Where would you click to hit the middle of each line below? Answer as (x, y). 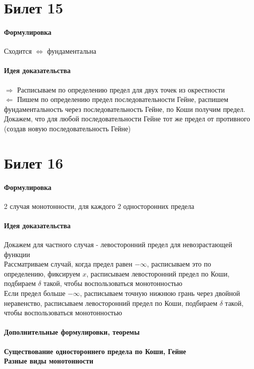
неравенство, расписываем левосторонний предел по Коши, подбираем (111, 303)
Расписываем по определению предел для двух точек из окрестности (121, 89)
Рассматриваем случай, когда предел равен (68, 264)
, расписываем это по (179, 264)
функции (17, 254)
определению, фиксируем (42, 273)
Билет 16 (34, 162)
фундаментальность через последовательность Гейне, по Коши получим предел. (125, 109)
